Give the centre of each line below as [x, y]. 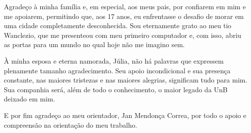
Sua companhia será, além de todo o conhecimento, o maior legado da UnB [116, 89]
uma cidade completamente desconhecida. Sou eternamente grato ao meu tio [118, 25]
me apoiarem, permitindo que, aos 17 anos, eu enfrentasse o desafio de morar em [124, 16]
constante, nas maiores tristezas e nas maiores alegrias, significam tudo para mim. [126, 80]
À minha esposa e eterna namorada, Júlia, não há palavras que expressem [114, 60]
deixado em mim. [30, 99]
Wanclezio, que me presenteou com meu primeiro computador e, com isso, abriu [123, 35]
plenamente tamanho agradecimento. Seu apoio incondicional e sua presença [117, 70]
